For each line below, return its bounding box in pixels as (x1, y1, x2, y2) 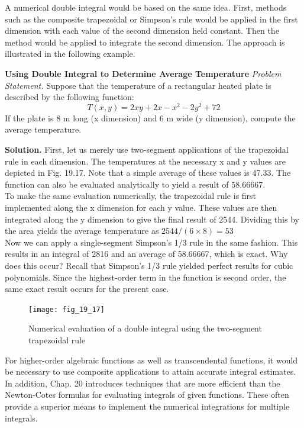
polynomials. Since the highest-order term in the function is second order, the (5, 271, 286, 283)
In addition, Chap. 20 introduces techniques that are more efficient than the (5, 376, 280, 389)
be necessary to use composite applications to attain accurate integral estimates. (5, 365, 296, 378)
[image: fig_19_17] (28, 305, 105, 314)
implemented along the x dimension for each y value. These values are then (5, 201, 277, 213)
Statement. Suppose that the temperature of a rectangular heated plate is (5, 79, 271, 91)
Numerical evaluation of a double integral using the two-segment (28, 322, 262, 334)
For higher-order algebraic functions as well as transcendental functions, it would (5, 353, 298, 366)
